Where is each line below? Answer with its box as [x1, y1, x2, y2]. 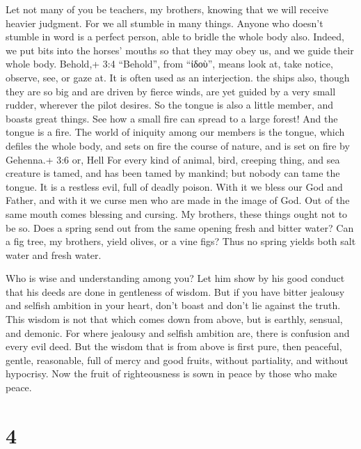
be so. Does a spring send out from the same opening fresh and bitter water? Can [6, 220, 354, 235]
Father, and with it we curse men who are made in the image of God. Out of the [6, 193, 350, 207]
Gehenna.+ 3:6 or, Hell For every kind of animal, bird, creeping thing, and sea [6, 152, 340, 166]
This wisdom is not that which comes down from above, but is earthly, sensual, [6, 312, 343, 326]
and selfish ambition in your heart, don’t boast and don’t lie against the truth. [6, 298, 341, 313]
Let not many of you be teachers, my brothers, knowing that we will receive [6, 2, 329, 16]
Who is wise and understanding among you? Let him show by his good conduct [6, 271, 345, 285]
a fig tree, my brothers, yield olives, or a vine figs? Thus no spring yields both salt [6, 234, 356, 249]
